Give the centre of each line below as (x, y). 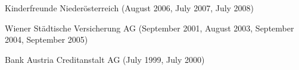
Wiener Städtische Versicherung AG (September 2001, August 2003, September (149, 28)
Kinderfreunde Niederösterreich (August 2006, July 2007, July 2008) (130, 8)
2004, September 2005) (46, 39)
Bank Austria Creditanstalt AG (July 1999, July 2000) (105, 59)
